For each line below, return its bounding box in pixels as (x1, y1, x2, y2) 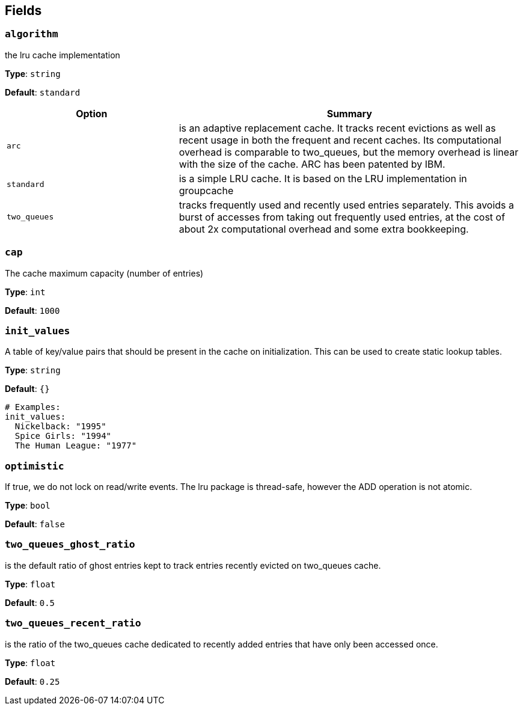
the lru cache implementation (5, 49, 120, 60)
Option (76, 107, 108, 120)
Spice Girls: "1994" (14, 431, 112, 441)
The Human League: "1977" (14, 441, 137, 451)
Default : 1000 (5, 305, 60, 316)
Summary (326, 107, 372, 120)
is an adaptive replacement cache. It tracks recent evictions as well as (179, 121, 496, 134)
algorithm (5, 28, 58, 40)
